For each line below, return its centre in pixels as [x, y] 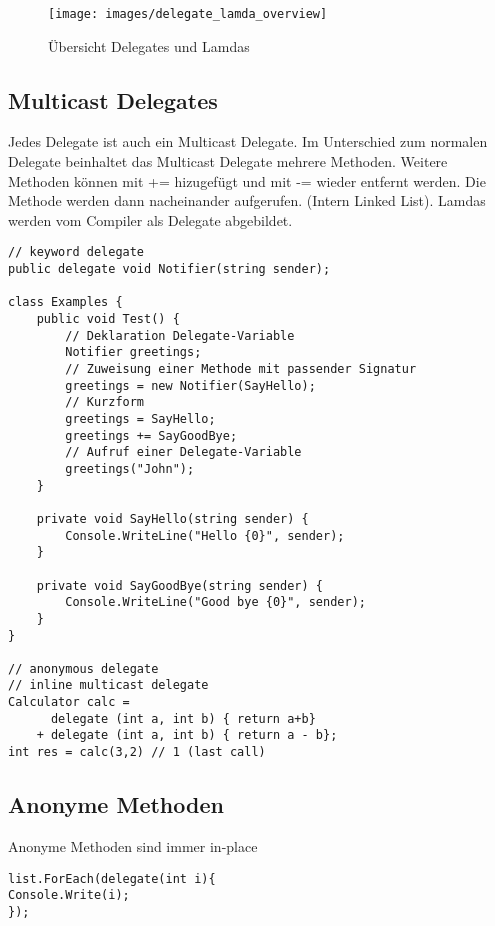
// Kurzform [105, 402]
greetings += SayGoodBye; [151, 435]
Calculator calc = [69, 702]
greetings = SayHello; [140, 418]
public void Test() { [108, 319]
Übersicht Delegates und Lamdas [149, 45]
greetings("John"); [130, 468]
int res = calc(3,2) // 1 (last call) [137, 752]
